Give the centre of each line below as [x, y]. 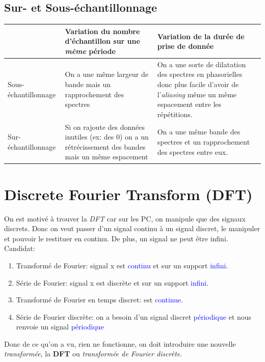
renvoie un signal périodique [60, 327]
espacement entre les [189, 104]
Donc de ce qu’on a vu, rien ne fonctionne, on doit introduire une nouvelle [120, 343]
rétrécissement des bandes [105, 146]
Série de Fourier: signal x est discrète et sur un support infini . [112, 282]
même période [90, 51]
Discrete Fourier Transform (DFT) [128, 194]
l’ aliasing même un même [197, 94]
